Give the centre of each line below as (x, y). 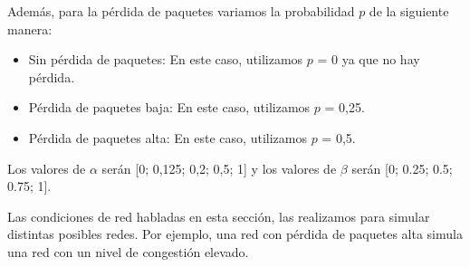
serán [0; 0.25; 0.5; (402, 168)
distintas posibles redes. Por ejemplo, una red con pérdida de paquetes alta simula (235, 234)
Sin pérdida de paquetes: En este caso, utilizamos (166, 59)
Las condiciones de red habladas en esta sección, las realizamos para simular (219, 216)
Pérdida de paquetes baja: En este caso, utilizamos (169, 107)
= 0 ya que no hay (369, 59)
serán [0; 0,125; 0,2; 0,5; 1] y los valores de (219, 168)
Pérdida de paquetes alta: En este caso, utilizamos (168, 137)
